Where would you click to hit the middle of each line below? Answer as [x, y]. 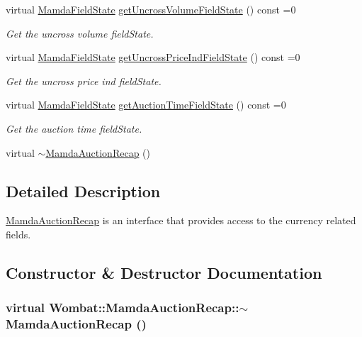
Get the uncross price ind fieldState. [84, 81]
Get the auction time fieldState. [74, 128]
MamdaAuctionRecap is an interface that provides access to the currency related [181, 220]
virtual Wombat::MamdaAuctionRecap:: [123, 308]
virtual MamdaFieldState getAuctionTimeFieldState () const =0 [146, 105]
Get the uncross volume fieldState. [80, 33]
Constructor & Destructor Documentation [164, 272]
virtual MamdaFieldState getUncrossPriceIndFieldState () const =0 [153, 57]
